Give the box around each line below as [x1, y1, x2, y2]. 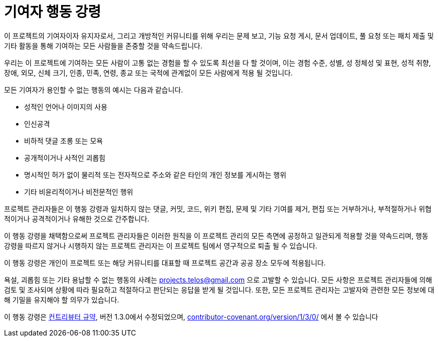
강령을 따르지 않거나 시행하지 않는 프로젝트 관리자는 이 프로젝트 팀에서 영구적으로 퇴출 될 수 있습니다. [4, 241, 317, 250]
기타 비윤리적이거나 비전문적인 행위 [24, 187, 133, 196]
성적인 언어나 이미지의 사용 [24, 102, 108, 111]
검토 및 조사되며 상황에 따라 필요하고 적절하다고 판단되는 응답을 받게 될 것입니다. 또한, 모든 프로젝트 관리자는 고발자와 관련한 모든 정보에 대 [4, 285, 434, 294]
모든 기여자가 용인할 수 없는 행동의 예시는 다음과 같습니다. [4, 85, 183, 94]
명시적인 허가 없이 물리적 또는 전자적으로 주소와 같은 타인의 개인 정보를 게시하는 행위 [24, 170, 286, 179]
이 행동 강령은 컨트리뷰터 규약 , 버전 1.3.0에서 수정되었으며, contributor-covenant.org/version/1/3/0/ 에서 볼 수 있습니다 [4, 312, 378, 321]
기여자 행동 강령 [4, 3, 101, 20]
